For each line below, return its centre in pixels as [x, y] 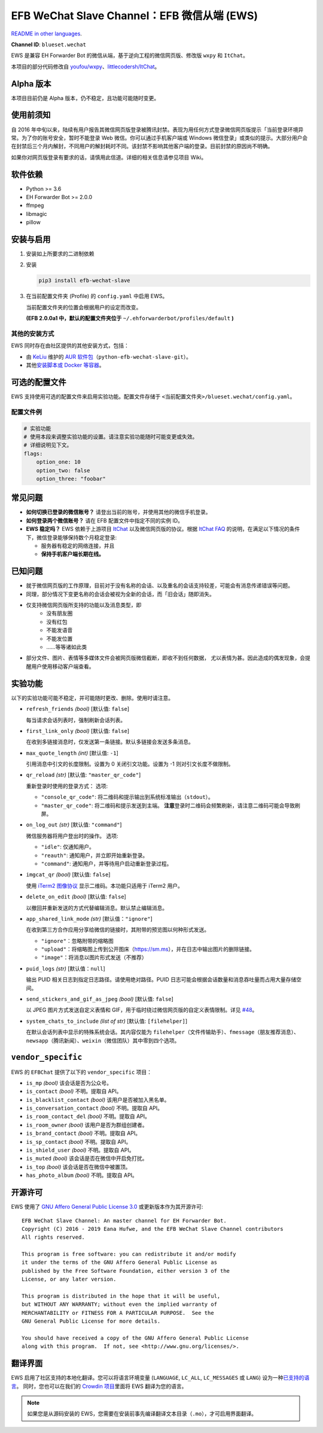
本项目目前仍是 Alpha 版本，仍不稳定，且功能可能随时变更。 [85, 98]
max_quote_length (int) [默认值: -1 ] [72, 753]
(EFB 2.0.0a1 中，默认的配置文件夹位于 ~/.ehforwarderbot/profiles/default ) [130, 319]
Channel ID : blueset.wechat [49, 44]
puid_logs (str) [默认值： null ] [66, 968]
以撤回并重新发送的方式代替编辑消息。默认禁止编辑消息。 [97, 908]
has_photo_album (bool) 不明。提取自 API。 [82, 1175]
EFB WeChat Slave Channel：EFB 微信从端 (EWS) [135, 16]
